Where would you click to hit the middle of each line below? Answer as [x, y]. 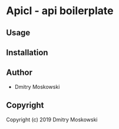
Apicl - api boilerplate [60, 11]
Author [19, 73]
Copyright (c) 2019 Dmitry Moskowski [52, 120]
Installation [27, 52]
